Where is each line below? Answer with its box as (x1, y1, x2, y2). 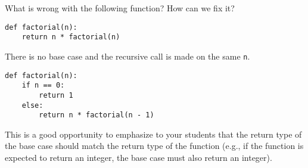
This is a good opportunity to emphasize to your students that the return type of (5, 127, 302, 140)
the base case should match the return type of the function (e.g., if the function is (5, 139, 304, 152)
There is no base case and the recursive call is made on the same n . (5, 49, 250, 62)
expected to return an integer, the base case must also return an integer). (5, 151, 272, 164)
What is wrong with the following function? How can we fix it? (5, 2, 235, 14)
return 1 (39, 91, 73, 99)
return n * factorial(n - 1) (39, 111, 154, 120)
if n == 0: (21, 81, 65, 90)
